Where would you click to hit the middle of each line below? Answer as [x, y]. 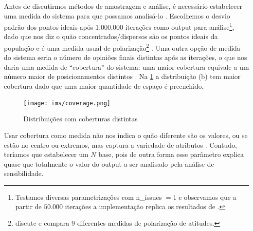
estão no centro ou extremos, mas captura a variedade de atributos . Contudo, [120, 144]
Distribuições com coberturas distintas [81, 119]
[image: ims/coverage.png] [67, 103]
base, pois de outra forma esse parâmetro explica [171, 154]
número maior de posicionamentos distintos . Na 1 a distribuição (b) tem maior [122, 76]
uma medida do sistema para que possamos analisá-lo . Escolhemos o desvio [117, 15]
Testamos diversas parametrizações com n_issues [89, 197]
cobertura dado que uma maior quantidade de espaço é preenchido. [104, 86]
